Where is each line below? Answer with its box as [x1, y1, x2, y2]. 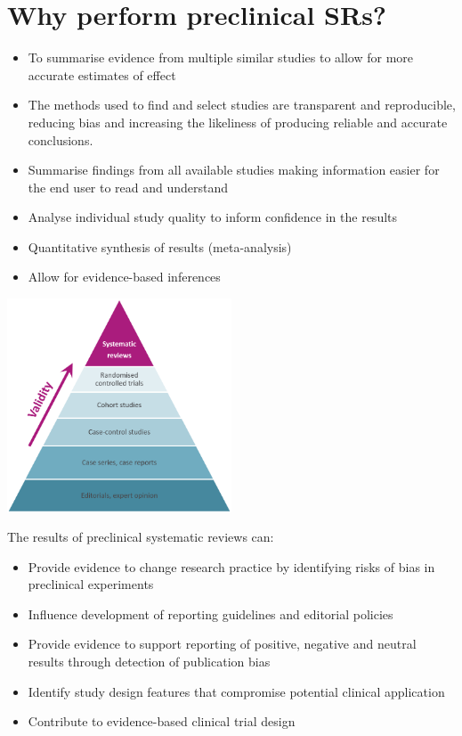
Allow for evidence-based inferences [28, 267, 221, 286]
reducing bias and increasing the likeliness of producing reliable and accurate [28, 112, 448, 131]
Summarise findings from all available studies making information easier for [28, 160, 440, 179]
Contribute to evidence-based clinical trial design [28, 712, 296, 731]
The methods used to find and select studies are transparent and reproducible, [28, 95, 456, 114]
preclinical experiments [28, 575, 154, 593]
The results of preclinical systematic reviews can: [7, 527, 274, 546]
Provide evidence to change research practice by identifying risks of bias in [28, 557, 435, 576]
